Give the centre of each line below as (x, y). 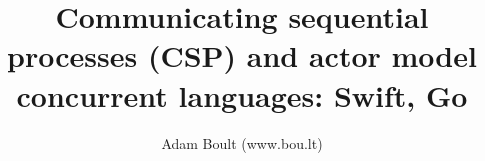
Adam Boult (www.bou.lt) (242, 142)
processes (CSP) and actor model (242, 55)
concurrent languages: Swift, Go (242, 94)
